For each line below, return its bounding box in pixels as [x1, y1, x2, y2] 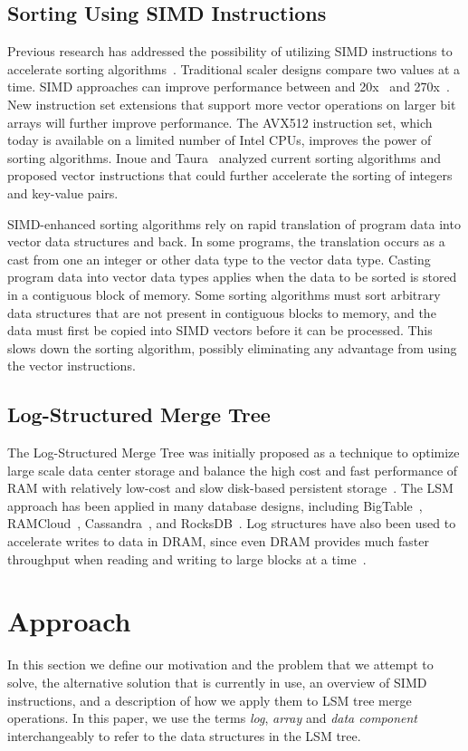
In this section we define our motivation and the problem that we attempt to [7, 655, 434, 674]
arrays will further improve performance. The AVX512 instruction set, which [7, 112, 433, 131]
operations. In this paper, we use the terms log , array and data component [7, 708, 417, 727]
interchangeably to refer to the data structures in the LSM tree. [7, 726, 361, 745]
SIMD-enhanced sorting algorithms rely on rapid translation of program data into [7, 214, 461, 233]
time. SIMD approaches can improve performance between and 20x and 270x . [7, 77, 450, 96]
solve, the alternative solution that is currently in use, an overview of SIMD [7, 672, 427, 691]
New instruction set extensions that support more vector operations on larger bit [7, 94, 456, 113]
